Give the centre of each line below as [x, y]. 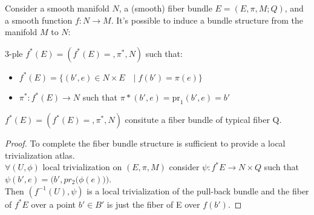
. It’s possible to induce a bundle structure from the [207, 20]
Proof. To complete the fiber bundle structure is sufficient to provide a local [145, 143]
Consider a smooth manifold [57, 8]
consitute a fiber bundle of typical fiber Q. [203, 120]
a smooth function [39, 20]
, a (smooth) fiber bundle [165, 8]
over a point [54, 204]
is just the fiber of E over [153, 204]
